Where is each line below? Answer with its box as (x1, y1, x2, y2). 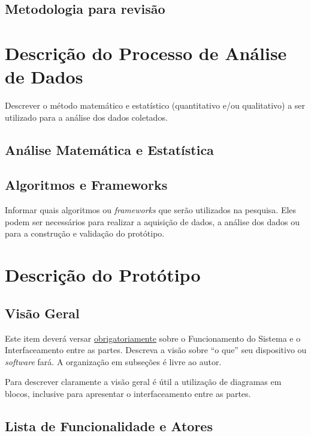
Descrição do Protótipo (5, 262, 201, 287)
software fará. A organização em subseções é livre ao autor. (5, 355, 222, 368)
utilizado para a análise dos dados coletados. (5, 111, 168, 123)
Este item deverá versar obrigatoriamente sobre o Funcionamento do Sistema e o (5, 332, 301, 344)
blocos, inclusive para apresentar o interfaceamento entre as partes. (5, 387, 251, 399)
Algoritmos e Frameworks (5, 175, 168, 194)
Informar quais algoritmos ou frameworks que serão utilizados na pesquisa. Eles (5, 204, 297, 216)
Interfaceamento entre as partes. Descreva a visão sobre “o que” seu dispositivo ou (5, 344, 307, 356)
